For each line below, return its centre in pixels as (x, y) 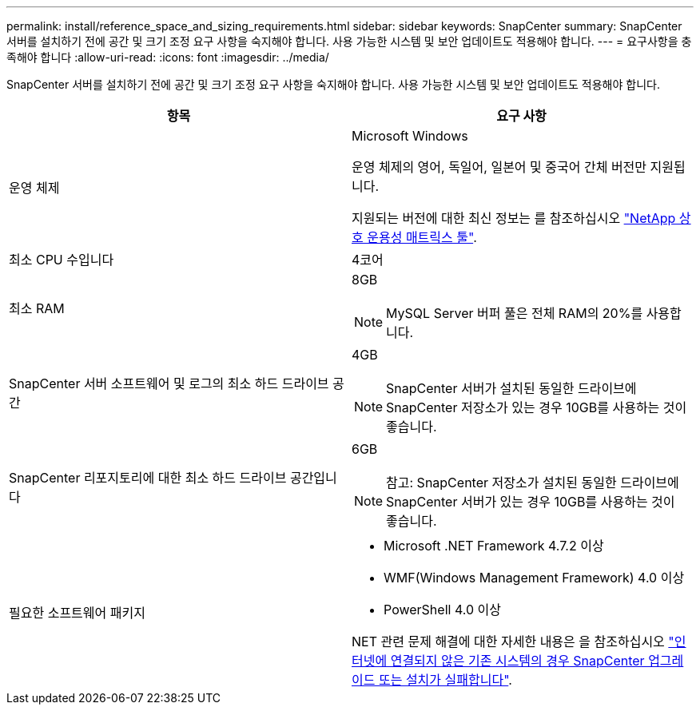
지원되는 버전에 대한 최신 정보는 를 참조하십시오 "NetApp (514, 218)
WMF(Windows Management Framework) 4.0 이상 (534, 578)
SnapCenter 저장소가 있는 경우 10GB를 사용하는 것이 (537, 407)
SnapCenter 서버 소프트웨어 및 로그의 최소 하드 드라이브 (169, 383)
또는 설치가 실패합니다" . (445, 680)
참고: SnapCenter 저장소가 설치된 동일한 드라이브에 (533, 483)
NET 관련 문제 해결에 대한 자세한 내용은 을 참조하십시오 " (513, 641)
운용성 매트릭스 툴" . (422, 237)
